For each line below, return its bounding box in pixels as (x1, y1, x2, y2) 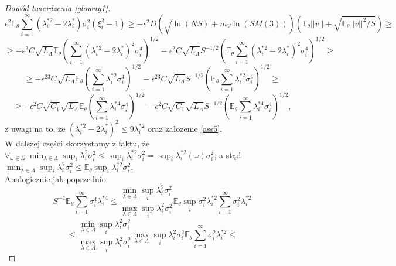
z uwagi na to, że (5, 122, 66, 134)
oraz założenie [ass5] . (148, 122, 223, 134)
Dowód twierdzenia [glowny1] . (5, 2, 111, 13)
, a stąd (214, 148, 241, 161)
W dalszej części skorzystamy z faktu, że (5, 137, 150, 149)
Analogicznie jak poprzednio (5, 173, 106, 185)
